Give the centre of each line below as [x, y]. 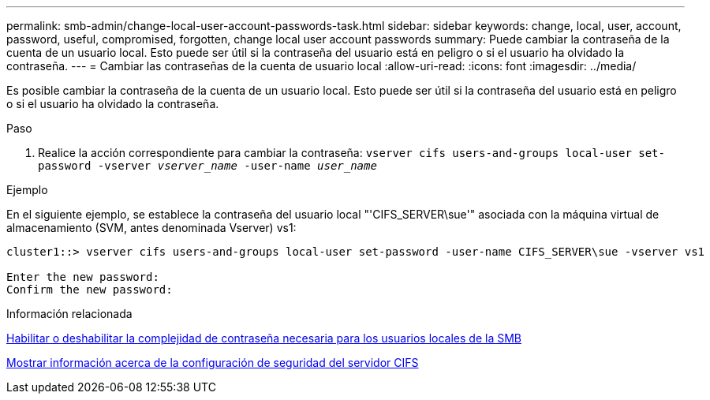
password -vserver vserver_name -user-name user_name [207, 166]
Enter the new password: [83, 277]
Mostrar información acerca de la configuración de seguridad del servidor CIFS [213, 363]
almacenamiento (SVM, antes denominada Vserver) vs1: [151, 228]
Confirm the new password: [90, 290]
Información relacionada [69, 314]
